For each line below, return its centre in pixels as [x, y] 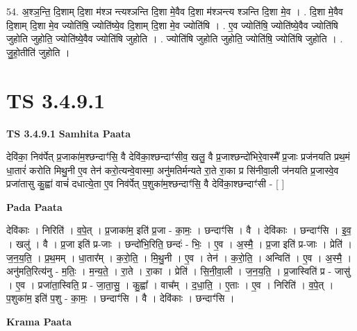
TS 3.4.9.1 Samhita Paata [69, 133]
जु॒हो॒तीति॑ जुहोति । [38, 52]
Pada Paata [34, 206]
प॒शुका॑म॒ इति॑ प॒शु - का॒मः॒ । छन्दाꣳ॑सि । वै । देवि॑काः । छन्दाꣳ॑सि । [121, 298]
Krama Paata [39, 322]
